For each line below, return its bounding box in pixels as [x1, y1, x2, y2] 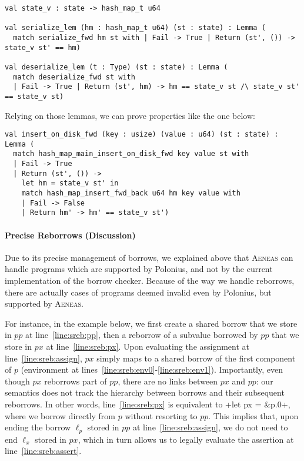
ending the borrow [5, 421, 71, 433]
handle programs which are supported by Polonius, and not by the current [5, 263, 273, 275]
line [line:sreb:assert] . [5, 445, 82, 457]
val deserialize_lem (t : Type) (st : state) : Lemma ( [5, 62, 228, 71]
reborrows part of [44, 374, 107, 387]
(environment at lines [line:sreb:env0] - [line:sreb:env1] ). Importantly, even [21, 363, 283, 376]
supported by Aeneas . [5, 297, 83, 310]
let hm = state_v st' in [21, 179, 119, 188]
